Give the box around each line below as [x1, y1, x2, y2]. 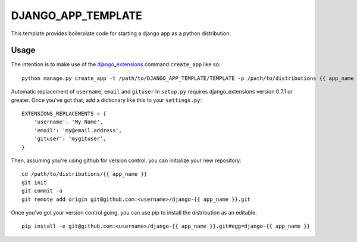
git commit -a [21, 188, 62, 194]
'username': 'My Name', [33, 119, 104, 125]
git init [21, 179, 47, 186]
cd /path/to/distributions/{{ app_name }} [21, 170, 148, 178]
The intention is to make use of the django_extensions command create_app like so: [11, 61, 221, 68]
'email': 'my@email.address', [33, 127, 122, 134]
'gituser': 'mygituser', [33, 135, 107, 142]
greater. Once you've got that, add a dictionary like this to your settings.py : [11, 96, 202, 104]
